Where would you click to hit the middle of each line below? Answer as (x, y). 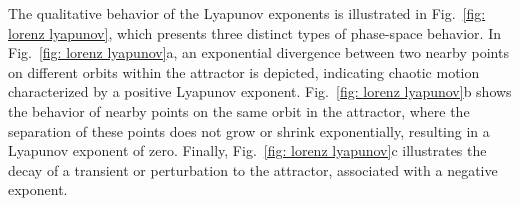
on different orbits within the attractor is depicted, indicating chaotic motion (244, 71)
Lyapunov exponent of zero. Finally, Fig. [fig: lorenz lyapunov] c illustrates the (247, 150)
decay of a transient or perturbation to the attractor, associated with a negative (253, 169)
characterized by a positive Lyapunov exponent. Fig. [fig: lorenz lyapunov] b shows (260, 91)
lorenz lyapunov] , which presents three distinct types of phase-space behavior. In (254, 32)
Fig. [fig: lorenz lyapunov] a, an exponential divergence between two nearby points (258, 52)
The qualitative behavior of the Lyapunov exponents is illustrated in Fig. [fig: (247, 13)
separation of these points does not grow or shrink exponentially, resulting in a (249, 130)
